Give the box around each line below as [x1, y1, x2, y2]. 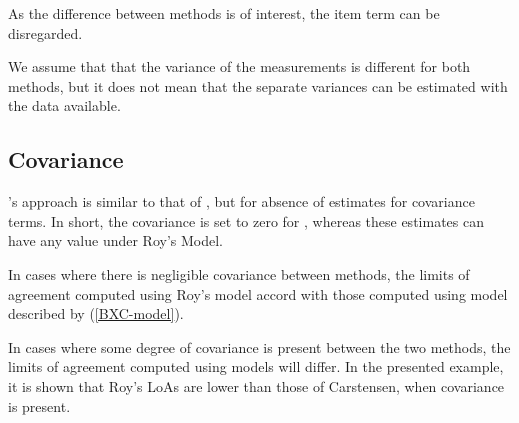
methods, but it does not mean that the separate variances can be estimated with [8, 75, 508, 96]
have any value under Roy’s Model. [8, 230, 223, 251]
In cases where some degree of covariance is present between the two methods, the [8, 336, 511, 357]
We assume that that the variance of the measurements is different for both [8, 56, 471, 77]
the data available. [8, 95, 121, 116]
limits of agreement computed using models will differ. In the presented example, [8, 356, 504, 377]
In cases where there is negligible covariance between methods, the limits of [8, 263, 470, 284]
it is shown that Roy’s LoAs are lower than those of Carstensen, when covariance [8, 375, 505, 396]
